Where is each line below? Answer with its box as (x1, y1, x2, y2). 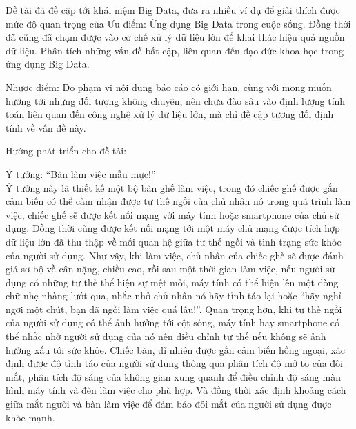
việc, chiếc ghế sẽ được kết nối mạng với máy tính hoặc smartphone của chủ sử (6, 207, 339, 221)
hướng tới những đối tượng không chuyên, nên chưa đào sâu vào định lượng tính (6, 93, 346, 108)
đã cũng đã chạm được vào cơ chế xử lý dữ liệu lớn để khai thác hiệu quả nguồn (6, 30, 345, 44)
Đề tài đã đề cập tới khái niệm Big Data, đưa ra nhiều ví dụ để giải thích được (6, 3, 340, 17)
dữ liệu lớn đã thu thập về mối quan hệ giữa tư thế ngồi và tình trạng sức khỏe (6, 234, 342, 248)
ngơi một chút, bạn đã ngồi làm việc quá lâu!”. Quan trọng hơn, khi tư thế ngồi (6, 301, 342, 316)
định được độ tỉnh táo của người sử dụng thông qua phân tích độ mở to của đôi (6, 356, 343, 370)
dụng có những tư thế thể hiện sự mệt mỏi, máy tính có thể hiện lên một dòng (6, 275, 339, 289)
